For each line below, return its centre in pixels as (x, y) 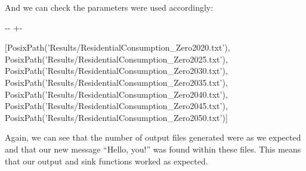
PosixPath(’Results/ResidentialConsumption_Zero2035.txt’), (116, 82)
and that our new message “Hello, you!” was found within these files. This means (153, 149)
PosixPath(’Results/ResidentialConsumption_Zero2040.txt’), (116, 94)
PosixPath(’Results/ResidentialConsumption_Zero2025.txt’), (116, 59)
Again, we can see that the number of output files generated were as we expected (153, 137)
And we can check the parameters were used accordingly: (109, 7)
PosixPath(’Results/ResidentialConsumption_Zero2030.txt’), (116, 71)
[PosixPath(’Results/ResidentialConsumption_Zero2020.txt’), (118, 47)
